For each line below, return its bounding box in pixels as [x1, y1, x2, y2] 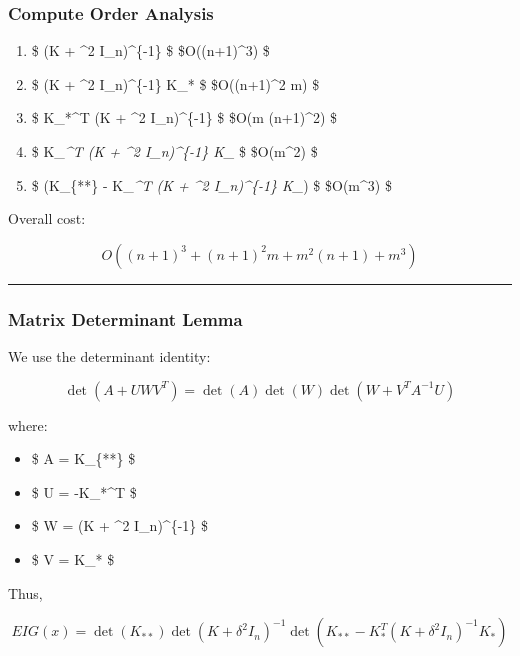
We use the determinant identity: [8, 346, 211, 366]
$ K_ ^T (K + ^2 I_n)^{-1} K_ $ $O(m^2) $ [31, 141, 318, 161]
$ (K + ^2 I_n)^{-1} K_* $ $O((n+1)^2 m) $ [31, 73, 320, 94]
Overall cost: [8, 208, 86, 229]
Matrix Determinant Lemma [8, 306, 243, 331]
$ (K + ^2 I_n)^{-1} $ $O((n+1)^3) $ [31, 40, 270, 61]
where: [8, 414, 48, 435]
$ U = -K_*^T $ [31, 481, 137, 502]
